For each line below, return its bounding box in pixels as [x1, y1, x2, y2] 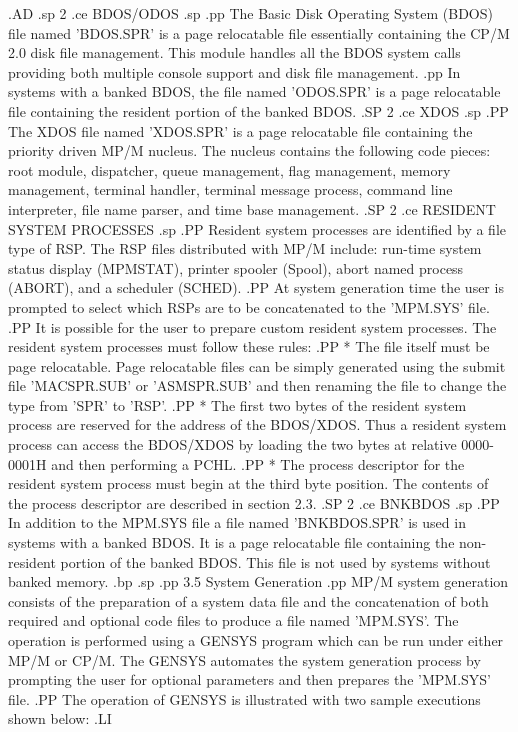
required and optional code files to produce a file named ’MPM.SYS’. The [8, 610, 459, 631]
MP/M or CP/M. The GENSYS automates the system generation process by [8, 649, 481, 670]
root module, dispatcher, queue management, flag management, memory [8, 159, 451, 180]
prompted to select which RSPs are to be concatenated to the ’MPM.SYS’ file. [8, 296, 490, 317]
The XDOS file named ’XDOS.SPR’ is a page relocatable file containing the [8, 120, 473, 141]
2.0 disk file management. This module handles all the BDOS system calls [8, 42, 461, 63]
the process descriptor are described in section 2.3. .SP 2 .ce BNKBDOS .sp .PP [8, 492, 500, 513]
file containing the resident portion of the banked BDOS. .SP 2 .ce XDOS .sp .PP [8, 100, 509, 121]
